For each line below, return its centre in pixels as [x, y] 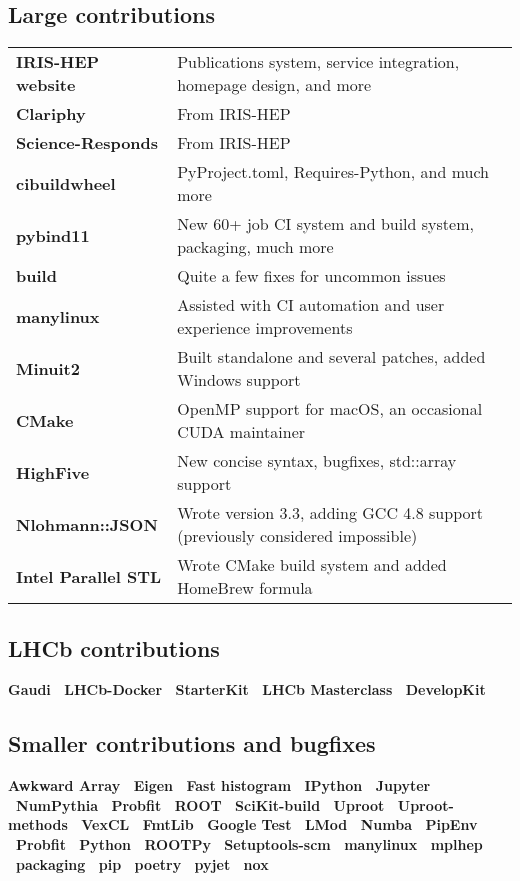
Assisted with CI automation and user [311, 305]
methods [38, 824]
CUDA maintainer [241, 432]
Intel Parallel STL [89, 576]
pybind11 [53, 235]
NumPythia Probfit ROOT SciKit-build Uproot [200, 804]
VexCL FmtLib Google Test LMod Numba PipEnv [279, 824]
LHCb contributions [114, 647]
